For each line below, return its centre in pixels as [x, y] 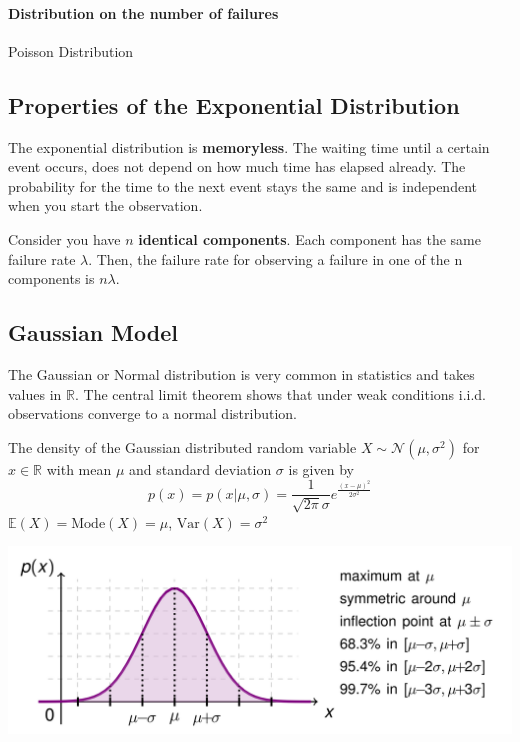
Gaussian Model [93, 332]
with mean [79, 468]
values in [35, 393]
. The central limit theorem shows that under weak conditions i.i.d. [280, 393]
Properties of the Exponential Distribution [234, 104]
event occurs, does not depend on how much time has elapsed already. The [237, 166]
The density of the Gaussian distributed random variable [182, 446]
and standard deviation [200, 468]
